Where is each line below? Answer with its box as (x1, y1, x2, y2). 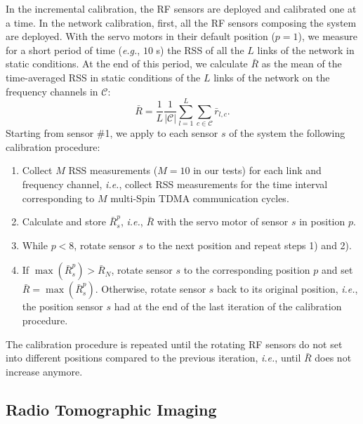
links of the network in (257, 42, 355, 57)
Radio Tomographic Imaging (6, 398, 217, 420)
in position (299, 214, 345, 229)
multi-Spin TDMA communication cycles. (110, 190, 289, 205)
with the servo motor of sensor (157, 214, 289, 229)
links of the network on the (213, 69, 330, 84)
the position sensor (22, 299, 103, 314)
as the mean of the (261, 56, 342, 71)
